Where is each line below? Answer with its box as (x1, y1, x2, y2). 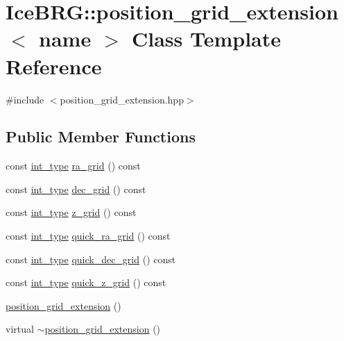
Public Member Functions (6, 126, 196, 147)
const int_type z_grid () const (6, 205, 137, 219)
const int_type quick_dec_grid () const (6, 251, 176, 266)
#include (6, 92, 44, 106)
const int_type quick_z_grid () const (6, 275, 166, 290)
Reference (6, 51, 102, 80)
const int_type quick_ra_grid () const (6, 228, 171, 243)
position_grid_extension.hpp (60, 92, 184, 106)
